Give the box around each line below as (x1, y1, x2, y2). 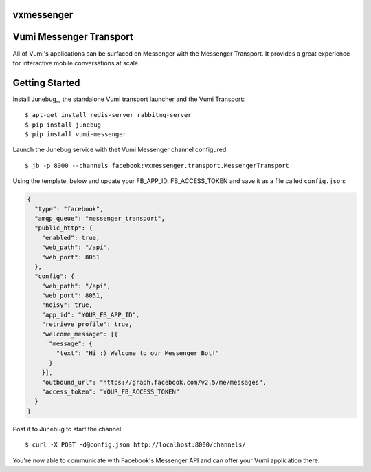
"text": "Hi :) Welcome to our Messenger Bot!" (56, 350, 220, 357)
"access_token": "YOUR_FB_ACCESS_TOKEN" (41, 387, 180, 396)
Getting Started (12, 76, 80, 89)
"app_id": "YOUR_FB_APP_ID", (41, 310, 140, 319)
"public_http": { (34, 224, 93, 232)
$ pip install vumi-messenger (25, 131, 127, 138)
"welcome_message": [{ (41, 330, 118, 338)
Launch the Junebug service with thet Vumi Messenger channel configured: (12, 145, 228, 154)
